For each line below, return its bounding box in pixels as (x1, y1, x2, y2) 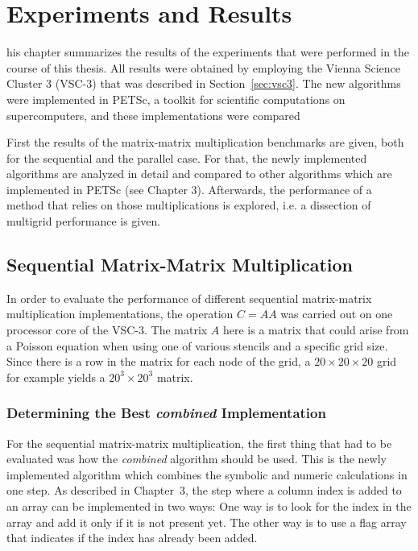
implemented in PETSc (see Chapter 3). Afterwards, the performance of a (6, 180, 372, 197)
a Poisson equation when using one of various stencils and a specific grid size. (6, 337, 388, 354)
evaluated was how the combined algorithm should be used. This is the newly (6, 450, 387, 467)
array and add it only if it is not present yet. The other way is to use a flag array (6, 513, 407, 530)
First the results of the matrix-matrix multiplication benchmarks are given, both (6, 134, 404, 151)
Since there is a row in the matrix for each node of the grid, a (6, 353, 311, 370)
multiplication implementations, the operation (6, 305, 234, 322)
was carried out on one (280, 305, 393, 322)
